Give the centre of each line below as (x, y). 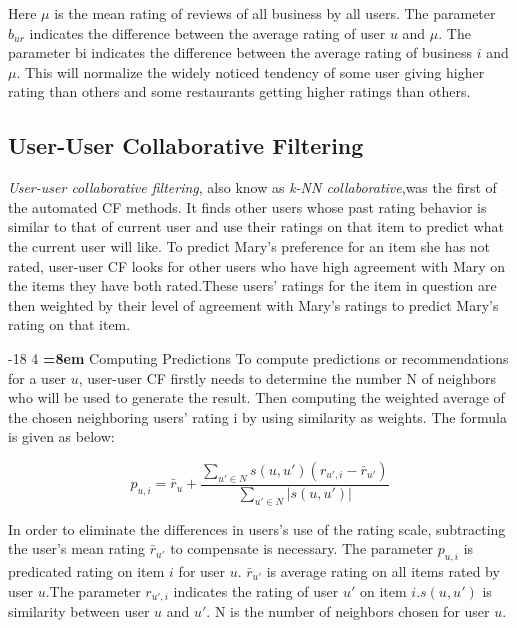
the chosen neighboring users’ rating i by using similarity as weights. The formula (257, 416)
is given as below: (61, 436)
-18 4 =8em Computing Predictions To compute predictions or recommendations (258, 357)
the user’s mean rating (77, 548)
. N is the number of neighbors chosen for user (348, 610)
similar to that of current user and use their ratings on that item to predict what (256, 226)
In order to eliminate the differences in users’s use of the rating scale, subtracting (257, 528)
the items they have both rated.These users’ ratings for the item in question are (252, 285)
